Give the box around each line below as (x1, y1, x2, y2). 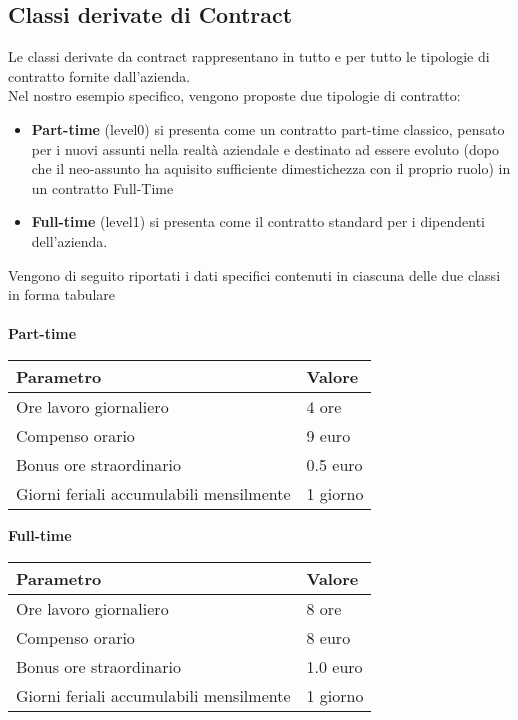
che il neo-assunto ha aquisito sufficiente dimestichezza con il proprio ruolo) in (31, 158, 511, 179)
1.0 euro (306, 654, 363, 678)
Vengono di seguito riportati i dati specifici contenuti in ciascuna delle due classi (8, 264, 501, 285)
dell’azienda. (31, 230, 108, 251)
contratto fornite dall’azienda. (8, 65, 191, 86)
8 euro (306, 625, 351, 649)
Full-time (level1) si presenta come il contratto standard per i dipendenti (31, 211, 486, 232)
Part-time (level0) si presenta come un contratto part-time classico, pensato (31, 118, 505, 139)
